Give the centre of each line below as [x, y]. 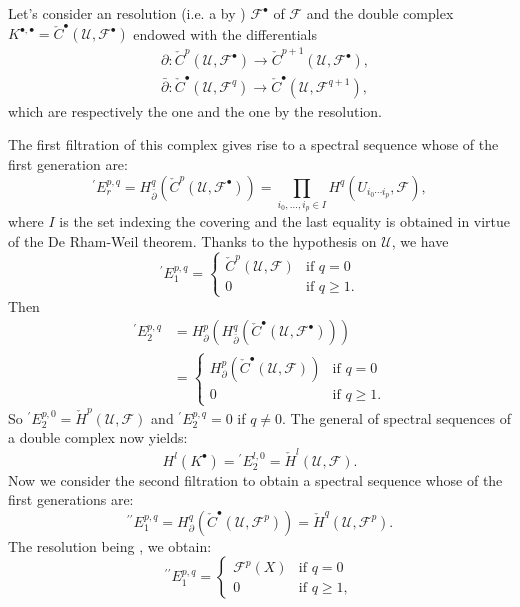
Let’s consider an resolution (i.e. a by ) [127, 13]
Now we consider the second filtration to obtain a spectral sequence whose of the [255, 479]
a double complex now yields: [98, 437]
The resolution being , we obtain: [110, 545]
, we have [420, 240]
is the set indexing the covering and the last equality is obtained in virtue [285, 221]
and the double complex [380, 13]
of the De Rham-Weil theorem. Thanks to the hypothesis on [192, 240]
